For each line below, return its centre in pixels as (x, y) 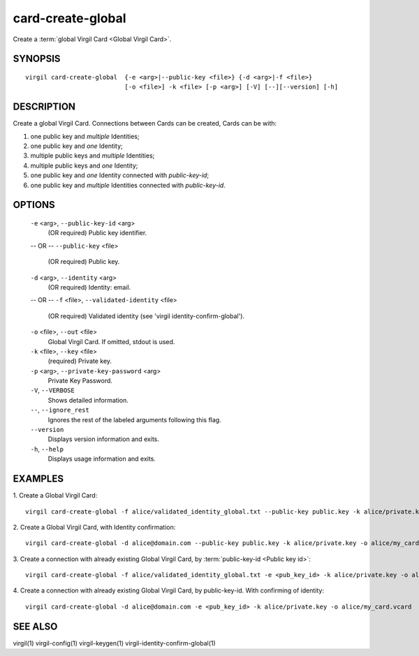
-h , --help (47, 449)
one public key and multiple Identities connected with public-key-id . (128, 185)
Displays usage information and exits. (102, 459)
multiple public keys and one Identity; (84, 165)
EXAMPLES (38, 479)
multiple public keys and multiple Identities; (93, 156)
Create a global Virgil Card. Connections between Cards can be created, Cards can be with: (145, 124)
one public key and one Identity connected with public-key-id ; (120, 175)
